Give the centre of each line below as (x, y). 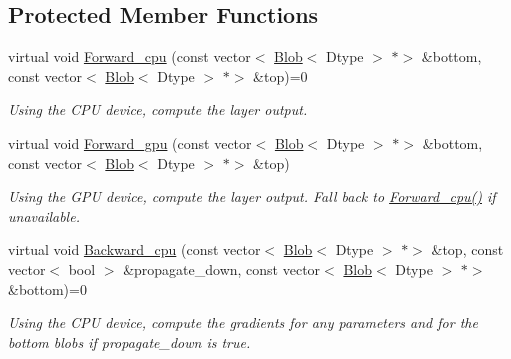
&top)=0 (280, 75)
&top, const (467, 249)
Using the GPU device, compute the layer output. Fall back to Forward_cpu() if (252, 196)
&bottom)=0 (47, 288)
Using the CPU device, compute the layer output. (158, 109)
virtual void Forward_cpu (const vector (129, 56)
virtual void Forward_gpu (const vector (130, 142)
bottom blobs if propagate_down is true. (129, 341)
